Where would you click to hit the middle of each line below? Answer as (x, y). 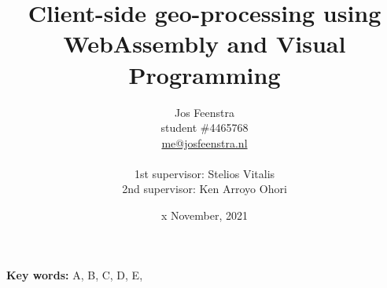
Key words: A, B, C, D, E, (75, 274)
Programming (205, 74)
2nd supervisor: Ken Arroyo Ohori (205, 189)
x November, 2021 (205, 215)
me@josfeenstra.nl (205, 142)
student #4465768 (205, 128)
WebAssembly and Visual (205, 44)
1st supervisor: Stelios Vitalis (205, 173)
